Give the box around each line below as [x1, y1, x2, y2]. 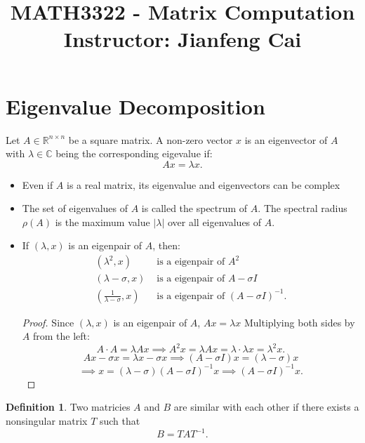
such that [99, 414, 140, 428]
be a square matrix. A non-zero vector [68, 132, 233, 147]
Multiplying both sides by [244, 315, 355, 329]
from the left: [32, 329, 90, 343]
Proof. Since [22, 315, 74, 329]
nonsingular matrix [6, 414, 88, 428]
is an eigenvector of [244, 132, 328, 147]
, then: [152, 238, 180, 253]
